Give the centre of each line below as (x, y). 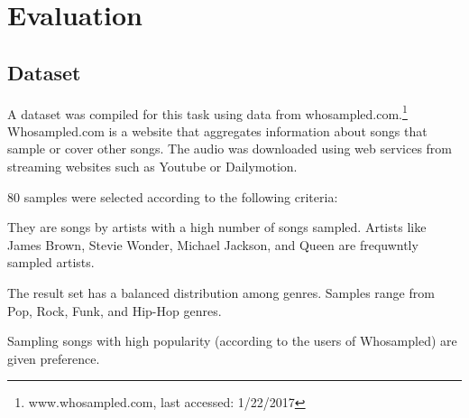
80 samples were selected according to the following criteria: (173, 196)
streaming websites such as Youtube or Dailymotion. (152, 167)
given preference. (54, 358)
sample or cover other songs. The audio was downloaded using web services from (230, 149)
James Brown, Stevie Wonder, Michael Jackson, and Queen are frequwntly (213, 244)
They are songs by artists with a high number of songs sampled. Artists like (217, 227)
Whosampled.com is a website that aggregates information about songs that (217, 130)
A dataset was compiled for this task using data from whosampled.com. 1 (207, 112)
